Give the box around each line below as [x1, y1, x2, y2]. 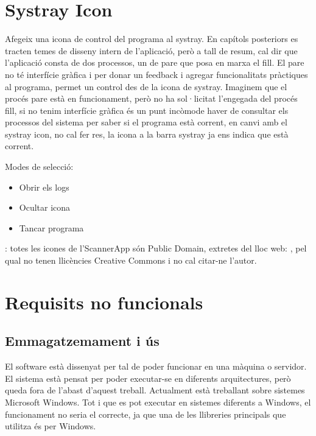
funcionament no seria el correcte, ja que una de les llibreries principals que [5, 407, 286, 420]
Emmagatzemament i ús [5, 331, 160, 350]
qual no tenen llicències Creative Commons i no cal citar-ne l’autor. [5, 254, 257, 267]
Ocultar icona [19, 201, 71, 214]
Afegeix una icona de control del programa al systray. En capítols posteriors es [5, 32, 298, 45]
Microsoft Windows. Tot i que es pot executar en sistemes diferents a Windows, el [5, 395, 311, 408]
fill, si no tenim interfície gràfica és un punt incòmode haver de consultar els [5, 104, 289, 116]
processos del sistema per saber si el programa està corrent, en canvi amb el [5, 116, 287, 128]
